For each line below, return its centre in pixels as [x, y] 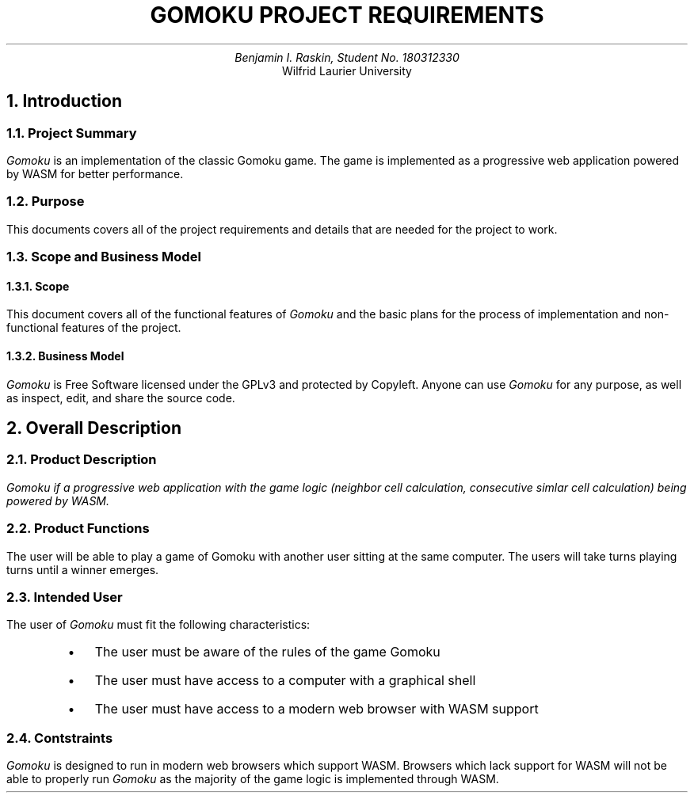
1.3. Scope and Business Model [104, 257]
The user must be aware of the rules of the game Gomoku [267, 652]
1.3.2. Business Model [65, 356]
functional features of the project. [94, 328]
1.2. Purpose [46, 202]
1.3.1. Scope [38, 286]
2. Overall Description [94, 428]
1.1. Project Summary [72, 133]
